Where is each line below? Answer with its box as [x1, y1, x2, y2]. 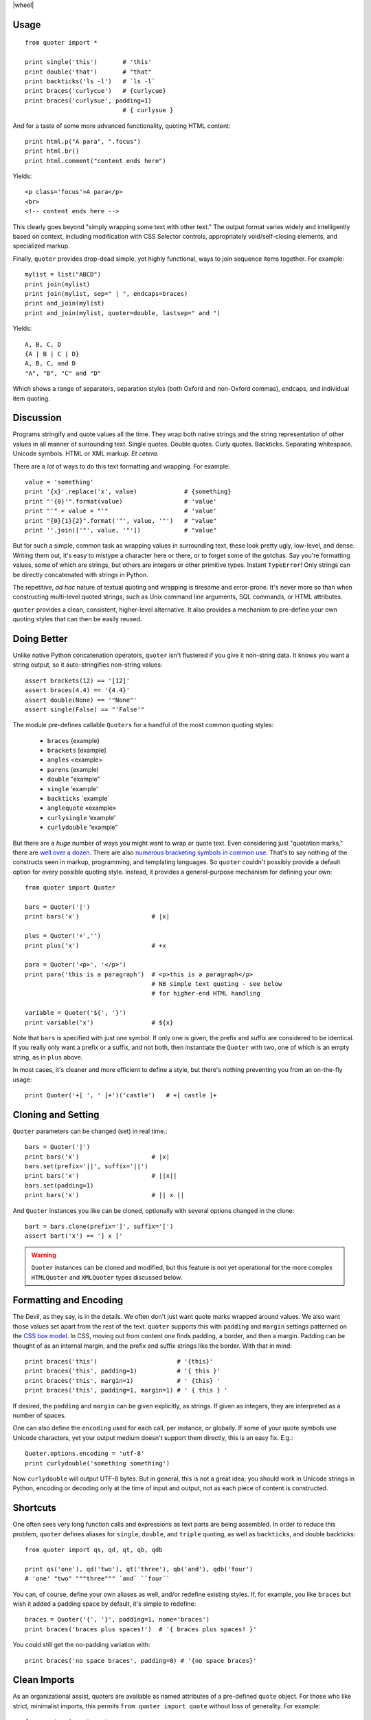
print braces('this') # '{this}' [25, 1357, 214, 1366]
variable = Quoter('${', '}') [25, 1009, 127, 1017]
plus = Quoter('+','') [25, 932, 102, 940]
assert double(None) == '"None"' [25, 696, 137, 704]
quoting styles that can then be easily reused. [12, 615, 142, 623]
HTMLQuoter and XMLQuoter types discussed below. [31, 1273, 183, 1281]
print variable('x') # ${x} [25, 1018, 174, 1026]
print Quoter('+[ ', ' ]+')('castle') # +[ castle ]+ [25, 1091, 217, 1099]
